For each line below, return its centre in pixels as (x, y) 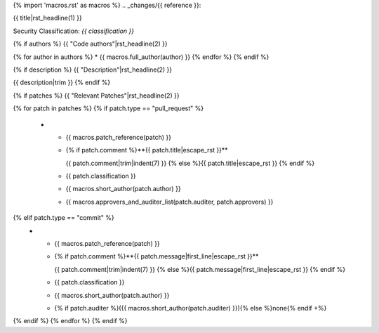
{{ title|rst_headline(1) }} (47, 18)
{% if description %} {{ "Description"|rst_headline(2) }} (93, 70)
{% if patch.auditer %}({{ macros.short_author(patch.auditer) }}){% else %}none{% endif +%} (191, 308)
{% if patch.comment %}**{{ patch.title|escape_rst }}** (147, 150)
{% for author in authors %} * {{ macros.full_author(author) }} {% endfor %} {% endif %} (141, 57)
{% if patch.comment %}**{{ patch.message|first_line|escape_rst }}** (157, 256)
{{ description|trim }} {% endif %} (62, 83)
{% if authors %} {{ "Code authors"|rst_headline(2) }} (90, 44)
